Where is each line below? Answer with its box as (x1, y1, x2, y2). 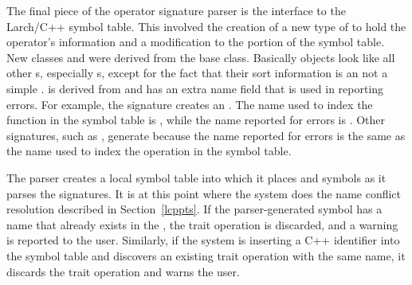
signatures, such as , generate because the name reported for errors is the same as (6, 127, 406, 143)
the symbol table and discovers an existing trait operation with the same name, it (6, 247, 406, 264)
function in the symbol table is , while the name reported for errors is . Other (6, 111, 386, 128)
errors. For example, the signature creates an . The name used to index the (6, 96, 373, 112)
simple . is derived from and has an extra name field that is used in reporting (6, 80, 384, 96)
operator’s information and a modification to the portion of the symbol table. (6, 33, 385, 50)
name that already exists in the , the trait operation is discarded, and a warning (6, 216, 398, 232)
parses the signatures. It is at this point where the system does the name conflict (6, 185, 402, 201)
